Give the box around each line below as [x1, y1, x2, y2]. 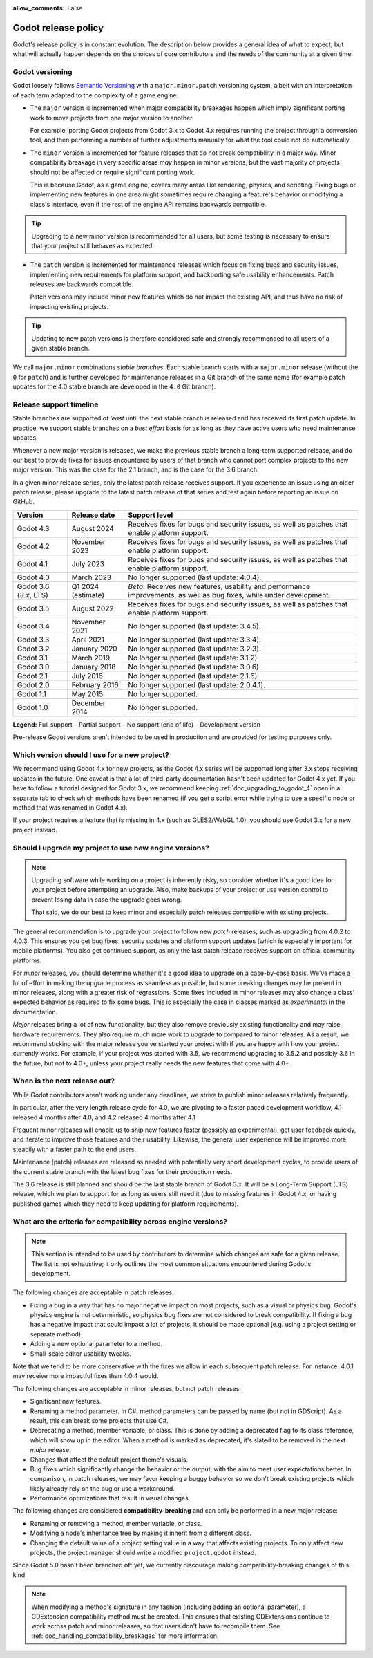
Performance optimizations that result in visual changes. [30, 1494, 191, 1502]
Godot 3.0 [17, 662, 50, 671]
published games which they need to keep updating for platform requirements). [12, 1200, 239, 1208]
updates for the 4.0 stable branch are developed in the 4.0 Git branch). [12, 382, 216, 391]
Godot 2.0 [17, 680, 50, 689]
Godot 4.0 [17, 572, 50, 582]
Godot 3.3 [17, 635, 50, 644]
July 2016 [71, 671, 104, 680]
